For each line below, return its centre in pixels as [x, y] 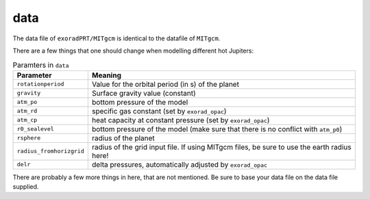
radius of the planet [123, 138]
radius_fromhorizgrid [51, 151]
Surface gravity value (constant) [144, 93]
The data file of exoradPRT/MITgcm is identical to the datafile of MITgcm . [116, 38]
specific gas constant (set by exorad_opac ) [159, 111]
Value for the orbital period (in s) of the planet [165, 84]
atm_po [27, 102]
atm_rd [27, 111]
